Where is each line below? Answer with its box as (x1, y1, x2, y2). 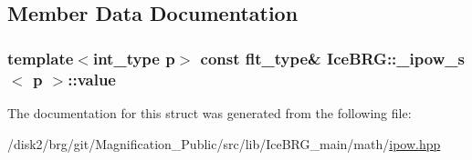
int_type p (92, 46, 175, 69)
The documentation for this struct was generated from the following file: (7, 103, 412, 122)
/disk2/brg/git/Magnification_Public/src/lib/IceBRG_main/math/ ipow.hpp (7, 134, 441, 153)
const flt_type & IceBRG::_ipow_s (200, 46, 465, 69)
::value (68, 67, 116, 90)
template (7, 46, 74, 69)
